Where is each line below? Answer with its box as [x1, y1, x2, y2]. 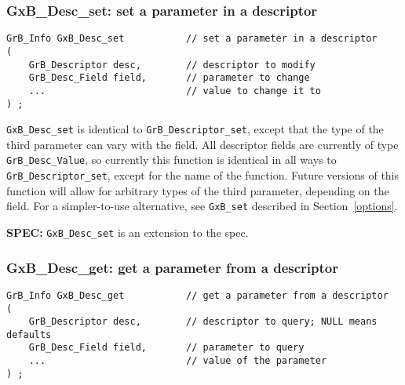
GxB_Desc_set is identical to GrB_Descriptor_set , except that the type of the [6, 121, 384, 137]
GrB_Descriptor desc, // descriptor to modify [28, 59, 316, 71]
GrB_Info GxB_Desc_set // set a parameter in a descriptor [6, 33, 378, 45]
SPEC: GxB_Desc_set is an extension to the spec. [6, 223, 249, 240]
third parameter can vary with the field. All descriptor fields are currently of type [6, 136, 399, 152]
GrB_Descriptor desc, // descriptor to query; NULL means [28, 316, 378, 328]
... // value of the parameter [28, 355, 327, 367]
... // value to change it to [28, 85, 321, 96]
